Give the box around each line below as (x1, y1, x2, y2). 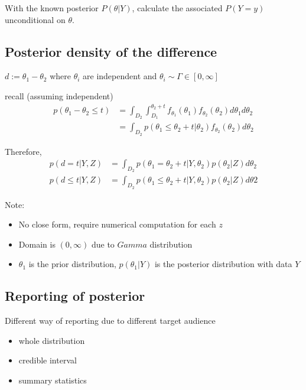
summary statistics (18, 373, 87, 386)
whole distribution (18, 334, 85, 346)
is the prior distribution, (28, 258, 116, 270)
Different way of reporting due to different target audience (5, 314, 216, 327)
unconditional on (5, 13, 66, 25)
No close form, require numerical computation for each (18, 218, 216, 230)
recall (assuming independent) (5, 89, 113, 102)
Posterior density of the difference (5, 42, 217, 60)
